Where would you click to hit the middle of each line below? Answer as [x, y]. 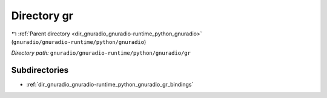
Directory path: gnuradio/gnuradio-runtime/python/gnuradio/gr [101, 53]
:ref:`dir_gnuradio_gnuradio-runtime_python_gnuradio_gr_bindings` [110, 85]
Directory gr [42, 16]
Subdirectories [40, 70]
